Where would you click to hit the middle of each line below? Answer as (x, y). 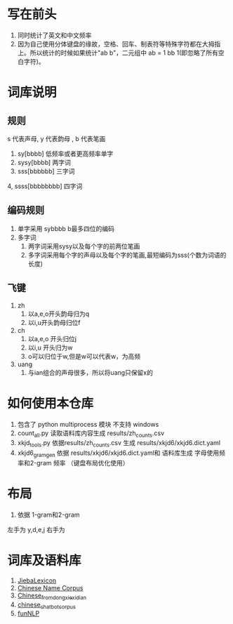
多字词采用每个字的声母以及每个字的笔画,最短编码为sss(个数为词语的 (127, 255)
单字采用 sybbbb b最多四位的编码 (66, 228)
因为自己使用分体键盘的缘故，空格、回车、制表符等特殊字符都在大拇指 (119, 44)
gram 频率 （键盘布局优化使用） (82, 463)
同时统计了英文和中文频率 (54, 35)
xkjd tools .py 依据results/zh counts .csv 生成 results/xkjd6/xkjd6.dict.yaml (119, 444)
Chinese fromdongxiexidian (52, 596)
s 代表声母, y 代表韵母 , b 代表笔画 (56, 138)
